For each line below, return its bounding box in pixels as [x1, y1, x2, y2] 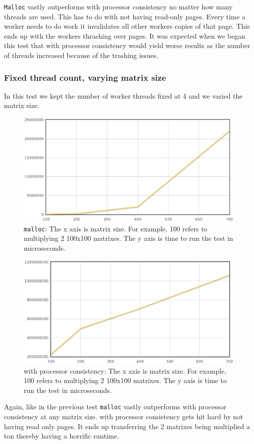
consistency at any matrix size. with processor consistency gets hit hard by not [4, 411, 243, 421]
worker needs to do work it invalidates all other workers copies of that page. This [4, 21, 250, 31]
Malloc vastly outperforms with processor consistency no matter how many [4, 1, 233, 11]
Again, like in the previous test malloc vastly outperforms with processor [4, 401, 227, 412]
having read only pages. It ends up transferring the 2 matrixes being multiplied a [4, 421, 250, 431]
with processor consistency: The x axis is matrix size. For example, [24, 365, 227, 376]
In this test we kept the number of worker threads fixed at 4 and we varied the [4, 90, 243, 101]
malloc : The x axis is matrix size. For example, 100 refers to [24, 223, 207, 233]
